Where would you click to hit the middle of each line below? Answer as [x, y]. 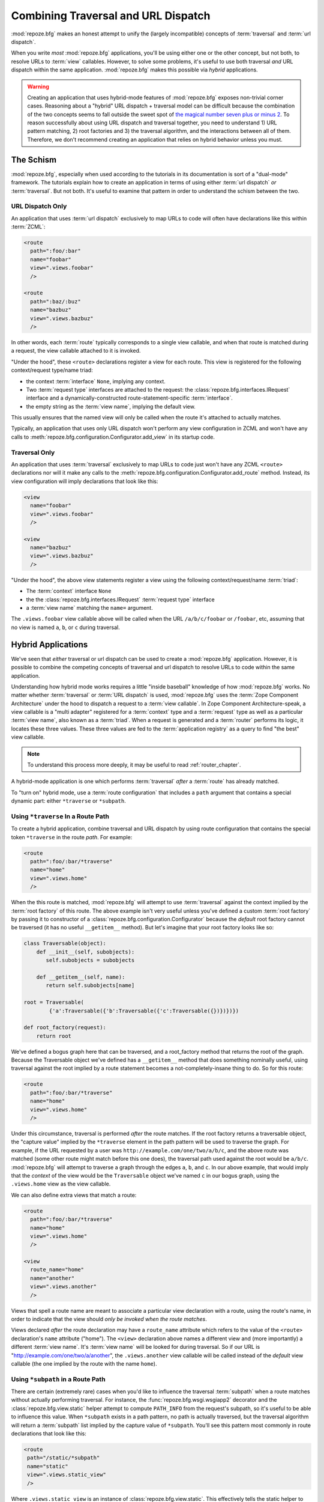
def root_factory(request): [65, 1028]
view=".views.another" [64, 1287]
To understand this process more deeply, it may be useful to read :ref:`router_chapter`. [134, 765]
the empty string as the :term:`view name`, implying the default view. [111, 406]
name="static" [48, 1466]
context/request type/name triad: [52, 370]
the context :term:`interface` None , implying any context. [96, 381]
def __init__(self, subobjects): [85, 952]
